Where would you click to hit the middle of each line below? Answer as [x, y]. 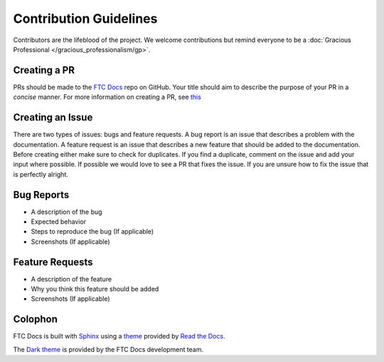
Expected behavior [59, 222]
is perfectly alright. [41, 174]
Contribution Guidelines [85, 19]
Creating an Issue [53, 118]
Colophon [36, 320]
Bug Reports [41, 195]
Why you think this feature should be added [95, 289]
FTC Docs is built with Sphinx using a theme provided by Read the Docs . [119, 336]
